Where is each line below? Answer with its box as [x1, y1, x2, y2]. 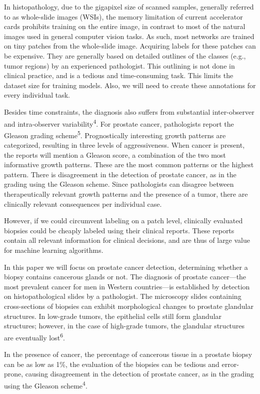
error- [221, 358, 239, 369]
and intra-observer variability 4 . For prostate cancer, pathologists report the [4, 117, 234, 129]
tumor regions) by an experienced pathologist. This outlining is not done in [4, 60, 235, 71]
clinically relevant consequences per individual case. [4, 198, 162, 209]
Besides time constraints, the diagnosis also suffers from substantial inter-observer [4, 106, 254, 117]
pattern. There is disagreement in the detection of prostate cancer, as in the [4, 169, 236, 179]
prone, [4, 368, 23, 379]
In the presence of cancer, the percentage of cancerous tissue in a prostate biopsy [4, 348, 252, 359]
